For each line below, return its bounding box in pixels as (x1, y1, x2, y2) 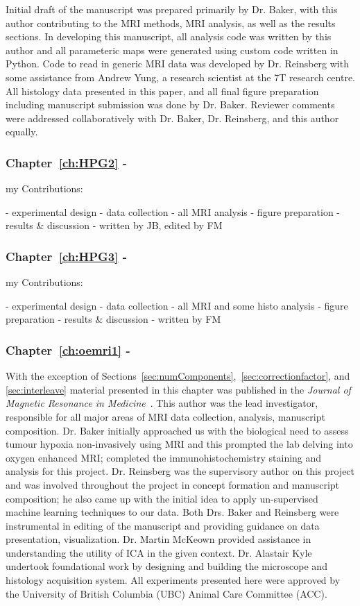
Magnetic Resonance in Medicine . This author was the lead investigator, (6, 396, 318, 410)
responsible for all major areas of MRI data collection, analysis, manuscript (6, 409, 325, 423)
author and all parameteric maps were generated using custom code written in (6, 42, 338, 57)
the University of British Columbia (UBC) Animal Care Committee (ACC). (6, 586, 327, 600)
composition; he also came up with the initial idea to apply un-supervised (6, 491, 318, 505)
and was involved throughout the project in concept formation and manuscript (6, 477, 340, 491)
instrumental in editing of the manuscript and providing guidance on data (6, 518, 320, 532)
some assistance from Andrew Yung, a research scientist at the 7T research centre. (6, 69, 356, 84)
